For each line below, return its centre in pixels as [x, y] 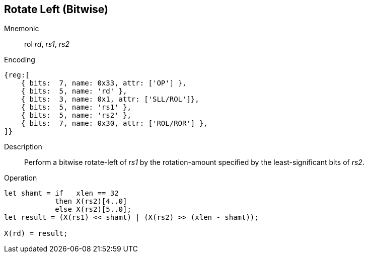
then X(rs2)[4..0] [91, 201]
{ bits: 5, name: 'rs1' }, [76, 107]
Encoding [20, 60]
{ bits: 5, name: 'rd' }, [74, 91]
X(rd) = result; [36, 234]
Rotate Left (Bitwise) [56, 9]
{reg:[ [17, 75]
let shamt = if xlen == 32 [61, 193]
